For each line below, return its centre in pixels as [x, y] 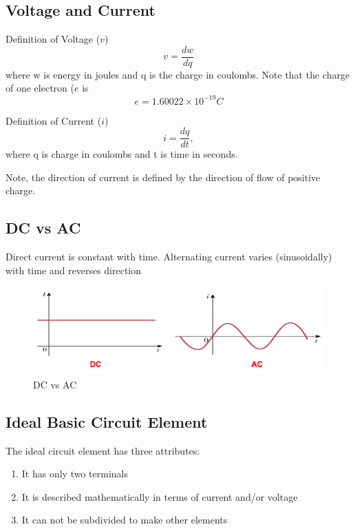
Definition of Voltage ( [53, 39]
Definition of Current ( [54, 120]
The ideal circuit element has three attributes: [103, 450]
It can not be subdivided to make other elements [125, 520]
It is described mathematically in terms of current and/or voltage [160, 496]
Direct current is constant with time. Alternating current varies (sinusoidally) [169, 257]
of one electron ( [40, 88]
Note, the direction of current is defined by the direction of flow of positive [163, 177]
